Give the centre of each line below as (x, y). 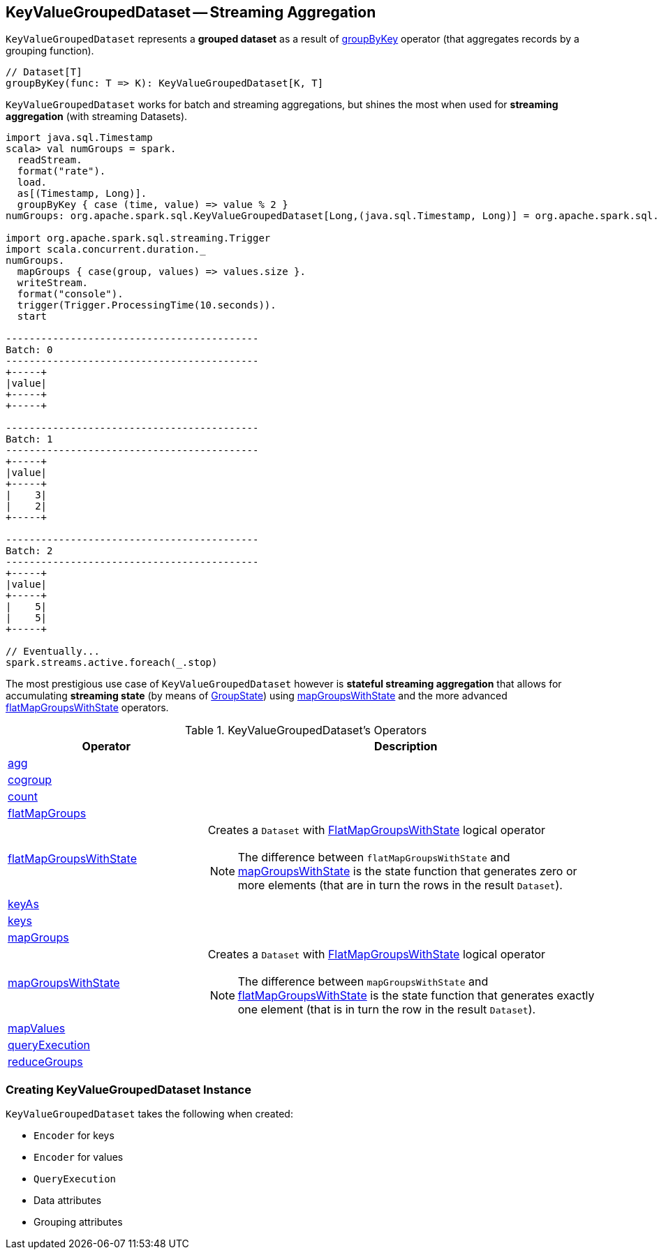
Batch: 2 (29, 551)
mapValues (37, 1028)
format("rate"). (61, 171)
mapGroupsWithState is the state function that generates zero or (407, 871)
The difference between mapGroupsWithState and (363, 982)
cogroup (30, 780)
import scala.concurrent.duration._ (106, 250)
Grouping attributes (78, 1222)
